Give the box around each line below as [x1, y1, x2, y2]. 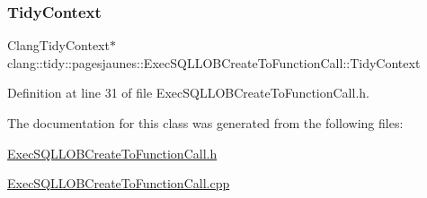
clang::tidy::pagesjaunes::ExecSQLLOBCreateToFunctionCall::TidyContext [7, 53, 421, 72]
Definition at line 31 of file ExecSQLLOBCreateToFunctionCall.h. [7, 83, 369, 102]
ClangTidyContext [7, 36, 110, 55]
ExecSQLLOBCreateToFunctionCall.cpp [7, 174, 230, 193]
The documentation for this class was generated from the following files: [7, 114, 404, 132]
